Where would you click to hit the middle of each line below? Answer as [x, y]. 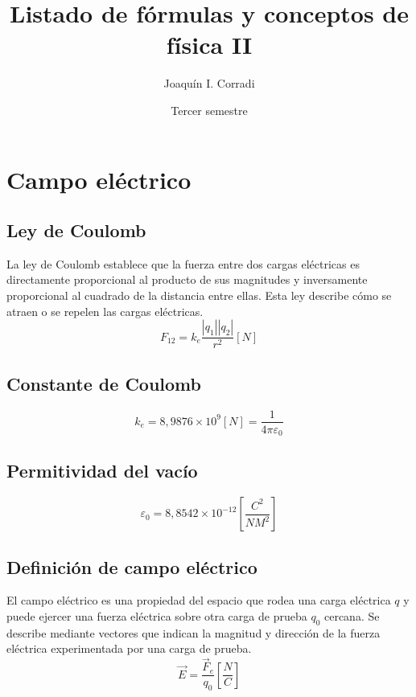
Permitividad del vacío [102, 471]
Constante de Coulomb [104, 383]
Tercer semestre [209, 110]
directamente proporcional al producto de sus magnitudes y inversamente [187, 279]
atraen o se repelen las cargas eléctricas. [105, 311]
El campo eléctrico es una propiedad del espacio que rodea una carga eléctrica [199, 600]
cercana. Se [352, 616]
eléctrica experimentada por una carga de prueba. [129, 648]
